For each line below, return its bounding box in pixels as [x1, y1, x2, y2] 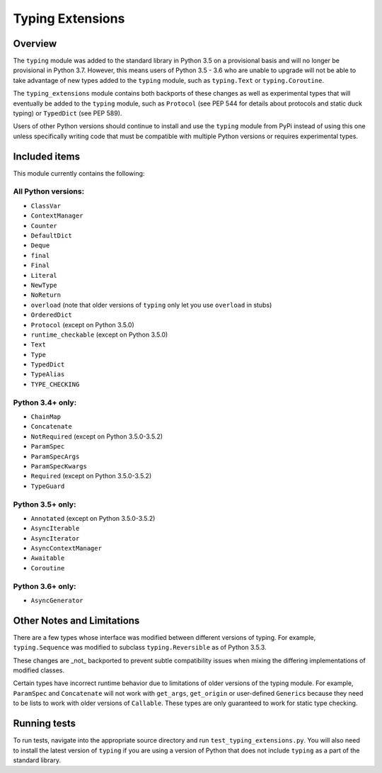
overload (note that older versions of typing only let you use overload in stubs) [30, 300, 272, 309]
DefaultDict [30, 232, 72, 240]
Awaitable [30, 554, 65, 563]
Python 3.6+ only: [13, 581, 76, 591]
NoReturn [30, 291, 62, 299]
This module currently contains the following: [13, 169, 145, 177]
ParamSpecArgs [30, 452, 80, 461]
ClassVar [30, 202, 62, 210]
